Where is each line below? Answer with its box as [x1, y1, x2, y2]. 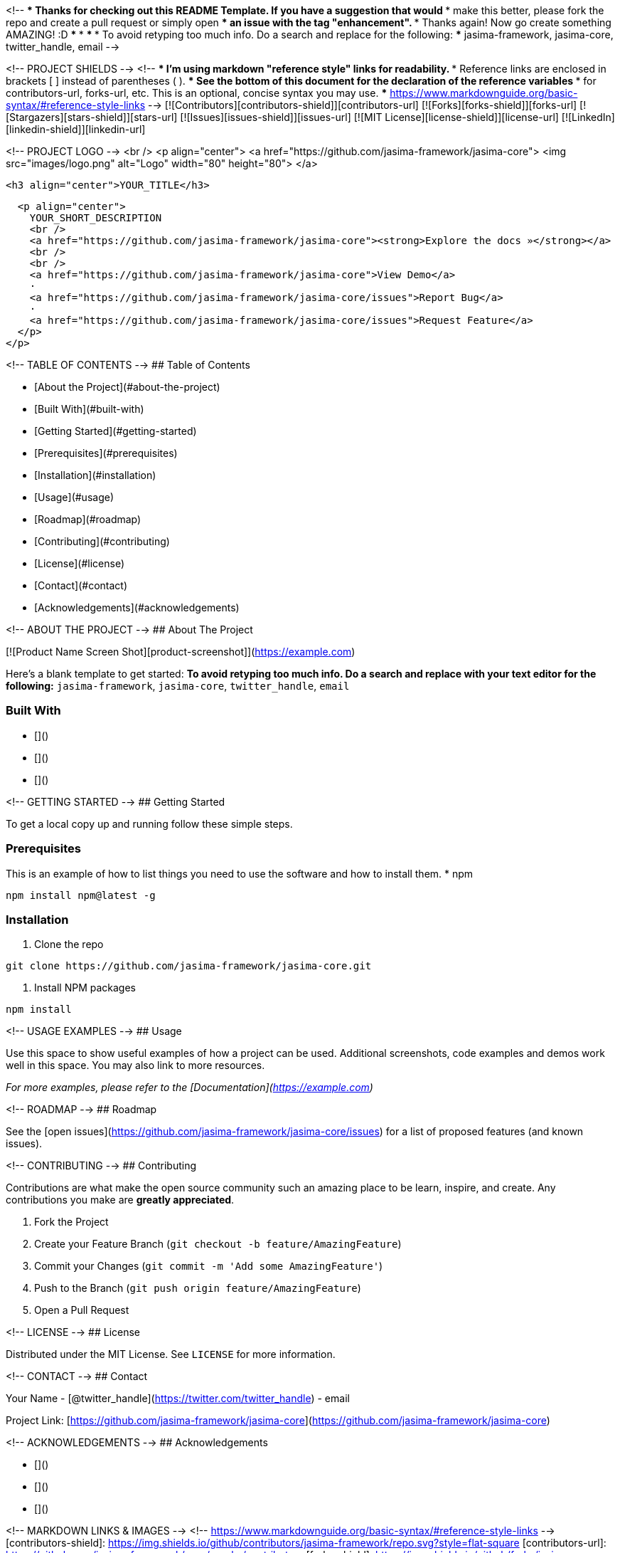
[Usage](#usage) [34, 491, 114, 503]
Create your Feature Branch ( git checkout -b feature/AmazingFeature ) [34, 1238, 402, 1251]
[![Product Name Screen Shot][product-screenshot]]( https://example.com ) [6, 646, 356, 658]
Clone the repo [34, 938, 104, 951]
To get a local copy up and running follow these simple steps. [6, 817, 293, 830]
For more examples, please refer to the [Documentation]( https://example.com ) [6, 1081, 373, 1094]
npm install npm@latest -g [6, 889, 156, 901]
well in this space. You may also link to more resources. [6, 1059, 265, 1072]
